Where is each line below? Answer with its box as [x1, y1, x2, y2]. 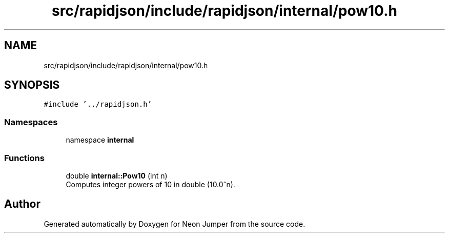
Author [4, 197, 40, 211]
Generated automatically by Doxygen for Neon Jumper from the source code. [44, 219, 305, 228]
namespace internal [66, 135, 134, 145]
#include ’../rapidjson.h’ [44, 100, 152, 109]
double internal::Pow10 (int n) [66, 171, 168, 180]
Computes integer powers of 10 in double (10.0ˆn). [66, 180, 235, 189]
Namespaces [4, 116, 58, 127]
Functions [4, 152, 45, 163]
